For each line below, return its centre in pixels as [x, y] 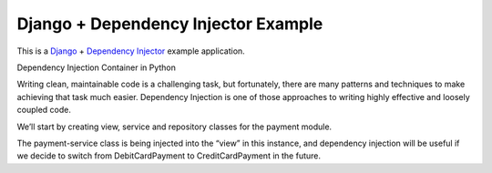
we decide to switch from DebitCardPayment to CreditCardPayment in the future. [169, 156]
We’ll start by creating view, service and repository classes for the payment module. [174, 127]
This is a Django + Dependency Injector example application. [131, 51]
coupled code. [44, 110]
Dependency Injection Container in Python [97, 67]
